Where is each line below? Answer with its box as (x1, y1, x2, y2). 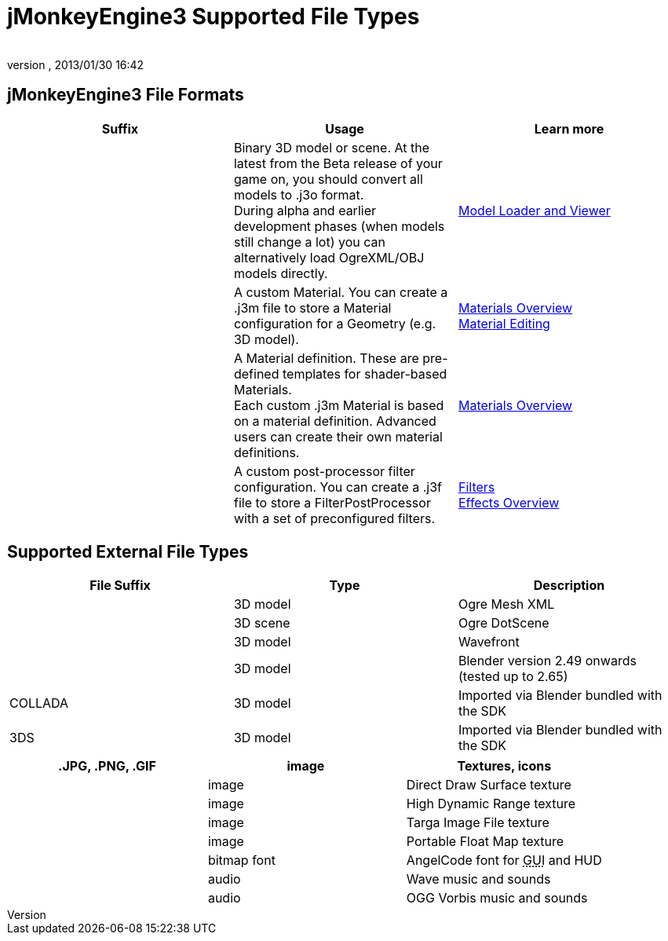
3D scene (233, 615, 290, 632)
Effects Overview (458, 494, 560, 511)
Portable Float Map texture (406, 833, 564, 850)
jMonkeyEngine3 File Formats (7, 85, 244, 105)
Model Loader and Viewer (458, 202, 611, 218)
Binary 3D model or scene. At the (233, 139, 429, 156)
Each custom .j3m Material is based (233, 397, 444, 413)
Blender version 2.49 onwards (458, 653, 637, 669)
